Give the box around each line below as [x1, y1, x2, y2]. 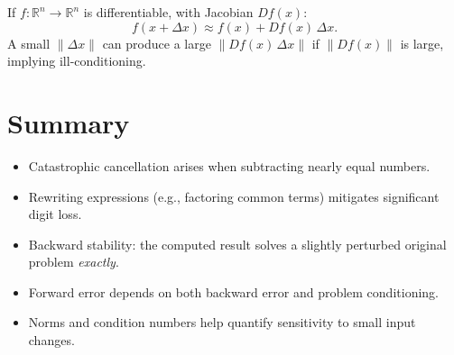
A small [7, 33, 51, 52]
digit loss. [28, 205, 82, 223]
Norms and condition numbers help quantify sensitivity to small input [28, 313, 416, 332]
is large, [400, 33, 444, 52]
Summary [7, 104, 130, 141]
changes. [28, 331, 75, 350]
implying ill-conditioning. [7, 51, 146, 70]
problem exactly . [28, 252, 119, 271]
